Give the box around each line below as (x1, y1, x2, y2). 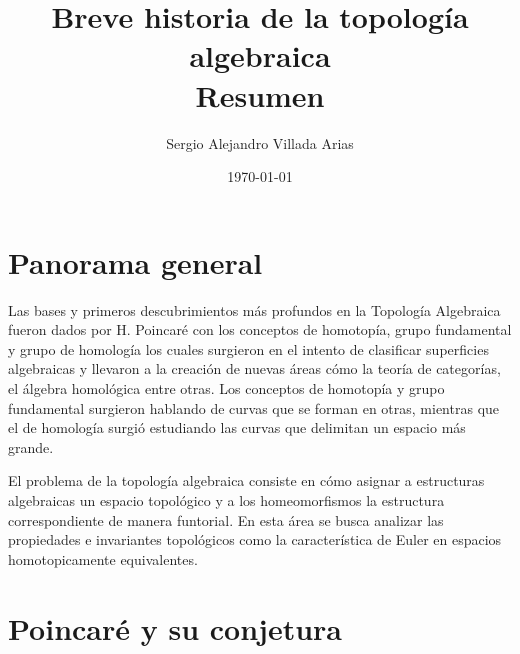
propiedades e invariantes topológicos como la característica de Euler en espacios (8, 529, 502, 550)
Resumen (195, 74, 325, 115)
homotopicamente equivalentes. (8, 548, 198, 569)
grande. (8, 436, 54, 457)
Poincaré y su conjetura (8, 607, 343, 648)
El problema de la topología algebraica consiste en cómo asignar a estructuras (8, 470, 485, 491)
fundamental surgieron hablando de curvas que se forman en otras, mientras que (8, 397, 500, 418)
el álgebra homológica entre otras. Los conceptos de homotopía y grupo (8, 378, 445, 398)
